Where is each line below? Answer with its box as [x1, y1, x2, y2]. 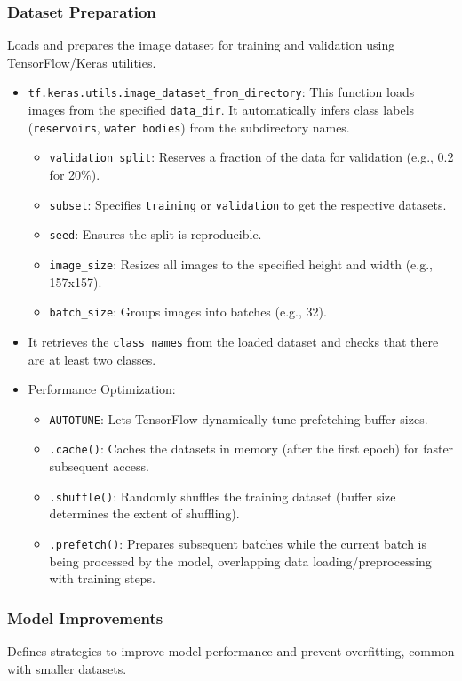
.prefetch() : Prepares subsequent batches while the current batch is [49, 533, 427, 552]
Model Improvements [7, 606, 163, 629]
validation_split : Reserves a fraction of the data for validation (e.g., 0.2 [49, 148, 454, 166]
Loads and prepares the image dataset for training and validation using [7, 36, 395, 54]
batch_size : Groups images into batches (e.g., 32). [49, 302, 327, 321]
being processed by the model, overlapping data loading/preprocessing [49, 551, 432, 570]
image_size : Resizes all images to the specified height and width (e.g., [49, 254, 433, 273]
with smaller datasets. [7, 659, 127, 677]
